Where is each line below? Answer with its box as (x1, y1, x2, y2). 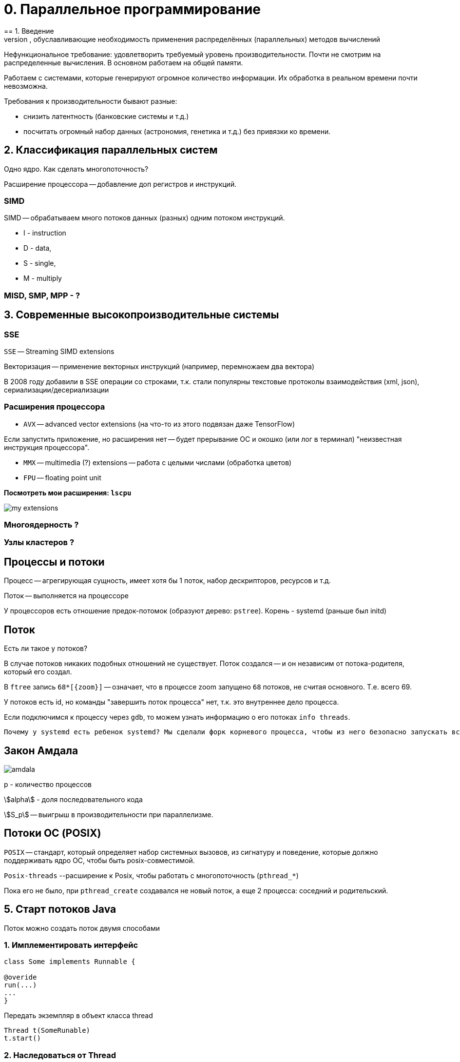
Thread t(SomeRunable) (4, 1026, 91, 1035)
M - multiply (23, 274, 62, 283)
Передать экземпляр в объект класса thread (4, 1011, 153, 1020)
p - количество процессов (4, 780, 92, 788)
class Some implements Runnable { (4, 958, 135, 966)
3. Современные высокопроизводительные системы (4, 309, 279, 321)
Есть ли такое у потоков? (4, 644, 88, 653)
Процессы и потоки (4, 555, 105, 568)
